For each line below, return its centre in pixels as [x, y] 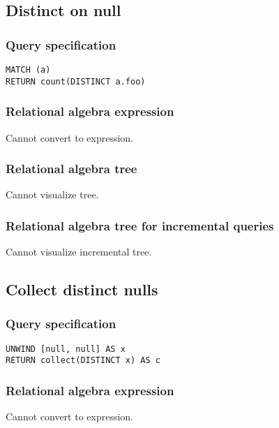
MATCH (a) [28, 70]
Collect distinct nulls [82, 289]
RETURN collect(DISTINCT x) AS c [83, 361]
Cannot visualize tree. [52, 194]
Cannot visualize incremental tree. [79, 252]
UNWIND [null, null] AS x [66, 349]
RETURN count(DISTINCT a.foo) [76, 81]
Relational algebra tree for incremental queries [140, 225]
